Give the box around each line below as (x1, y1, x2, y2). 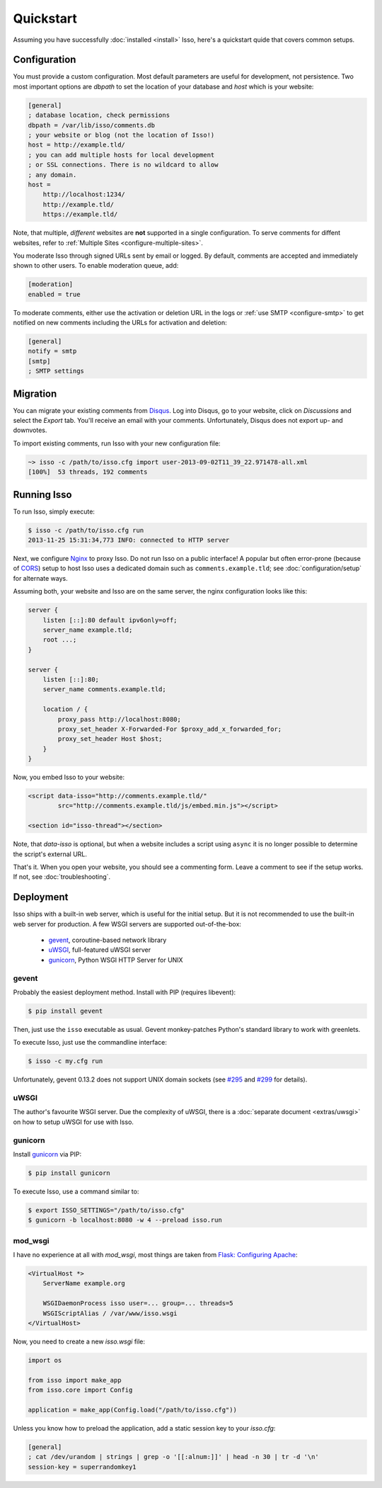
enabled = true (28, 290, 81, 298)
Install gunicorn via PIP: (13, 1150, 82, 1159)
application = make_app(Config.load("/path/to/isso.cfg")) (28, 1406, 237, 1414)
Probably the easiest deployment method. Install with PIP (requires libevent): (13, 988, 236, 996)
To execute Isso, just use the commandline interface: (13, 1038, 168, 1047)
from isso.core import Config (28, 1386, 133, 1395)
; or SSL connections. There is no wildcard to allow (28, 161, 219, 169)
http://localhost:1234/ (42, 191, 125, 198)
